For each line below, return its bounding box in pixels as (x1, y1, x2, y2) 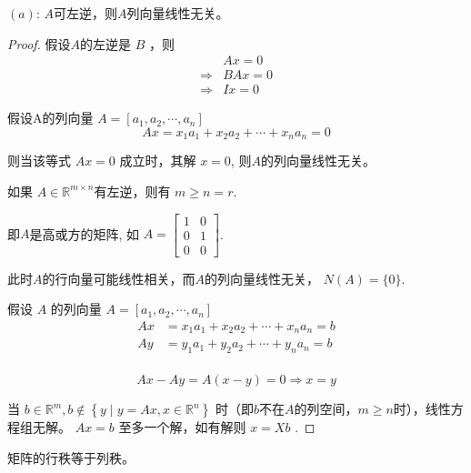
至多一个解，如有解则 (118, 418, 246, 437)
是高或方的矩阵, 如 (29, 224, 140, 243)
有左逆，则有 (94, 181, 171, 200)
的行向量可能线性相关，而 (42, 268, 195, 287)
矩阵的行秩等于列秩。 (7, 448, 135, 467)
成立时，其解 (119, 151, 196, 170)
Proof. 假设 (7, 34, 71, 53)
